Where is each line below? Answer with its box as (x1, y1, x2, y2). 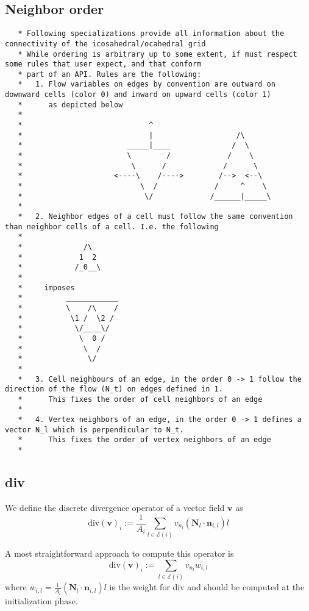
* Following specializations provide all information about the (18, 29, 285, 38)
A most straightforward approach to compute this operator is (5, 547, 234, 560)
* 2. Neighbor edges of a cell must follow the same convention (18, 212, 293, 221)
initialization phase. (5, 594, 78, 607)
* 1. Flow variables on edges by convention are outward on (18, 80, 275, 89)
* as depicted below (18, 100, 123, 109)
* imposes (18, 283, 75, 292)
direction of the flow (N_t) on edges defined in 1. (5, 385, 223, 394)
